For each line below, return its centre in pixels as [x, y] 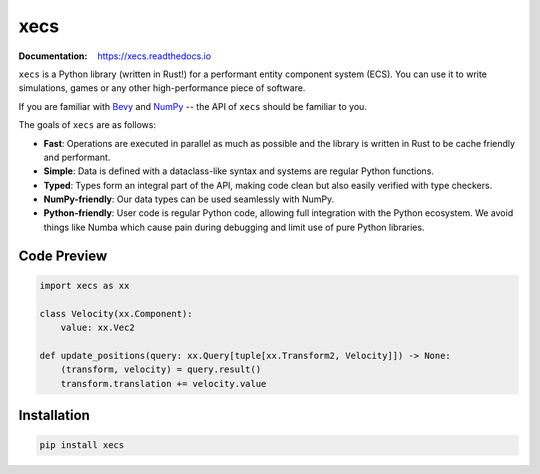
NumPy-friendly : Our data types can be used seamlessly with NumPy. [189, 199]
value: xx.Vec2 [97, 328]
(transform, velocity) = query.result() [161, 369]
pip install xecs [82, 445]
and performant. [77, 157]
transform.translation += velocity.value [163, 383]
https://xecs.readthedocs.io [154, 56]
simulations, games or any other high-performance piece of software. [162, 88]
